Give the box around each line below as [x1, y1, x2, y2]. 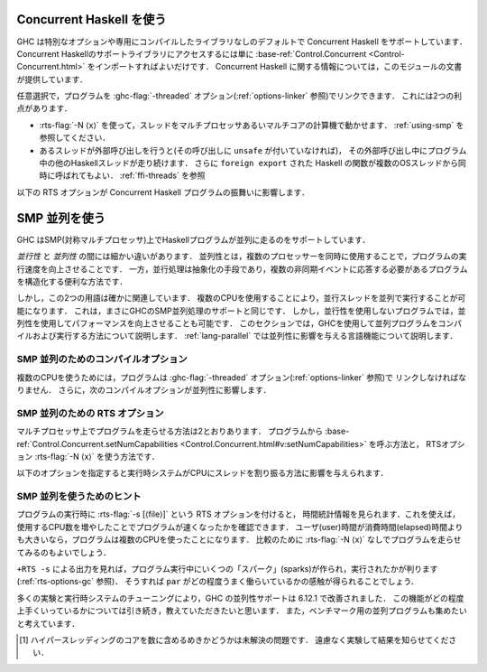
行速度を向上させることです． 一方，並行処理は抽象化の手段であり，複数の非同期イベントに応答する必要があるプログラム [16, 263, 468, 275]
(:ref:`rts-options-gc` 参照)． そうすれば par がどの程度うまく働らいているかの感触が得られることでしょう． [16, 576, 419, 587]
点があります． [16, 103, 72, 114]
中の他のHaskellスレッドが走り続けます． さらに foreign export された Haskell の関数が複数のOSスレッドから [39, 158, 459, 169]
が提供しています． [16, 73, 88, 85]
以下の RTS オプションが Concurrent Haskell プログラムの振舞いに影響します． [16, 186, 310, 198]
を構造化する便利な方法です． [16, 275, 128, 286]
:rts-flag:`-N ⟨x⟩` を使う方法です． [34, 451, 160, 462]
